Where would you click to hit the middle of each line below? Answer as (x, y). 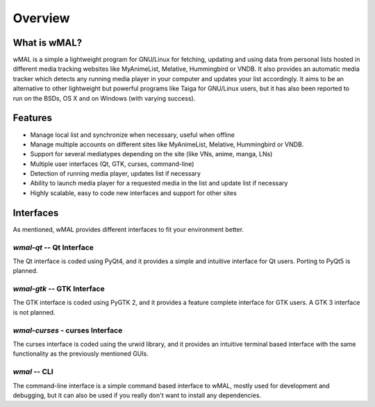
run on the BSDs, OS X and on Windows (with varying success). (104, 98)
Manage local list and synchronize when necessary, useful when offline (133, 135)
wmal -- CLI (33, 372)
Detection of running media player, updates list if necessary (116, 174)
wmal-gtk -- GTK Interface (59, 289)
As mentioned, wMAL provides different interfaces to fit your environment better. (128, 229)
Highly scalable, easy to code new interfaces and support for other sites (134, 193)
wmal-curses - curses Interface (68, 330)
